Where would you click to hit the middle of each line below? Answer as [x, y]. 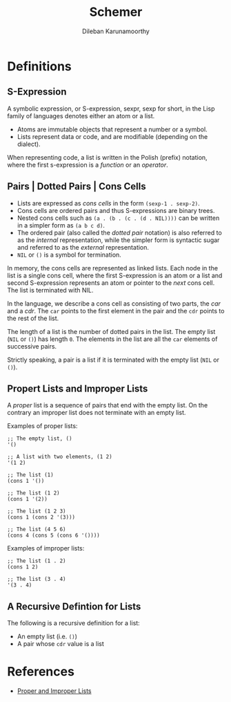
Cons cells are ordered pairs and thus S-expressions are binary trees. [116, 210]
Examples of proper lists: [42, 426]
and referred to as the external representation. [83, 247]
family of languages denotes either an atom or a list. [81, 116]
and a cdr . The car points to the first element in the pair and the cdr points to [116, 311]
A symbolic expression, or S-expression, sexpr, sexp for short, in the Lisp [111, 109]
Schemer [116, 12]
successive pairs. [32, 346]
